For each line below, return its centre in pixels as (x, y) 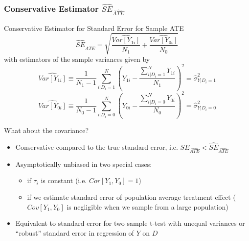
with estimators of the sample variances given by (77, 59)
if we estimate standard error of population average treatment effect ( (131, 197)
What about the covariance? (46, 130)
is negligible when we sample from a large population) (147, 206)
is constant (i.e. (64, 180)
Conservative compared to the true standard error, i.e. (97, 147)
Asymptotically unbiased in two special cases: (84, 164)
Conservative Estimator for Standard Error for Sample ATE (94, 28)
